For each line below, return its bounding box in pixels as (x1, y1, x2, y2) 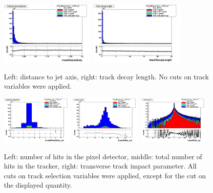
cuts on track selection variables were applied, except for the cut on (4, 170, 206, 180)
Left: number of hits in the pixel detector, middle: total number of (4, 151, 202, 161)
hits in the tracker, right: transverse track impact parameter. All (4, 161, 197, 171)
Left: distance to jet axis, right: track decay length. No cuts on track (4, 71, 209, 81)
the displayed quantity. (4, 180, 72, 190)
